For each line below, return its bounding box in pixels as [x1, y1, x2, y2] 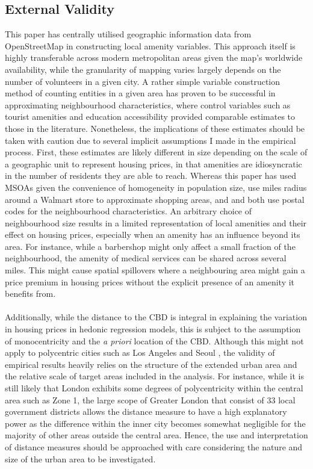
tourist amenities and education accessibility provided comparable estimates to [5, 110, 296, 123]
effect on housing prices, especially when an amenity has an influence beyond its [5, 228, 300, 241]
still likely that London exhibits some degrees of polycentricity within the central [5, 382, 303, 394]
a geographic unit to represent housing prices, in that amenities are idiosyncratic [5, 157, 302, 170]
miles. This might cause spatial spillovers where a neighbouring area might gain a [5, 264, 305, 276]
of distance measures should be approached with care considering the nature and [5, 440, 303, 453]
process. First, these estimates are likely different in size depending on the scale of [5, 146, 308, 158]
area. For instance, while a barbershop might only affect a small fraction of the [5, 240, 296, 252]
